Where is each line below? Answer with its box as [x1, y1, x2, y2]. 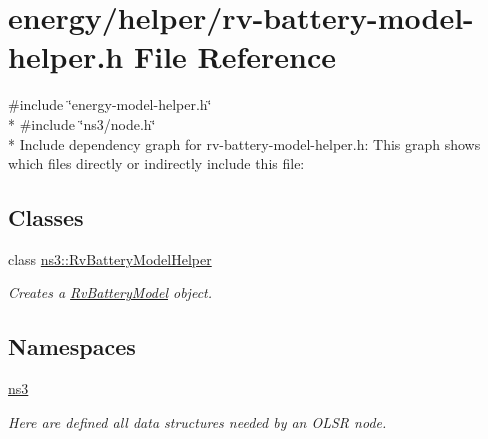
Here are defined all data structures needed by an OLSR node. [8, 411, 387, 432]
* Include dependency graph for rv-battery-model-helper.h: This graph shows [8, 133, 481, 154]
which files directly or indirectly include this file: [8, 153, 305, 174]
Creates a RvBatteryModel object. [8, 282, 213, 303]
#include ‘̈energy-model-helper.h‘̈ [8, 94, 212, 115]
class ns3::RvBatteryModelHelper [8, 248, 212, 269]
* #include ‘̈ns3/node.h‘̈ [8, 113, 156, 134]
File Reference [133, 36, 337, 77]
